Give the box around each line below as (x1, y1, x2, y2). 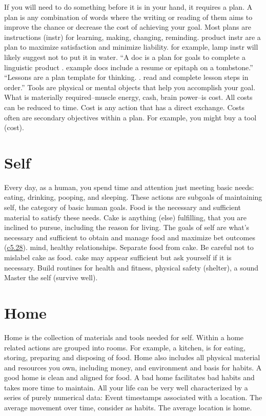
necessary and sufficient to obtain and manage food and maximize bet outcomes (4, 232, 255, 242)
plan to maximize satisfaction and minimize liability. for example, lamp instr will (4, 41, 258, 52)
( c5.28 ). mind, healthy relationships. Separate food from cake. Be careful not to (4, 242, 254, 253)
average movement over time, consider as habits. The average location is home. (4, 402, 252, 413)
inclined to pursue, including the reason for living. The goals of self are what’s (4, 222, 250, 233)
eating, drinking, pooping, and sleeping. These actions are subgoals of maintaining (4, 192, 262, 202)
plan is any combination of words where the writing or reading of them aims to (4, 11, 253, 22)
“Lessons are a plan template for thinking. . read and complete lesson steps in (4, 72, 249, 82)
